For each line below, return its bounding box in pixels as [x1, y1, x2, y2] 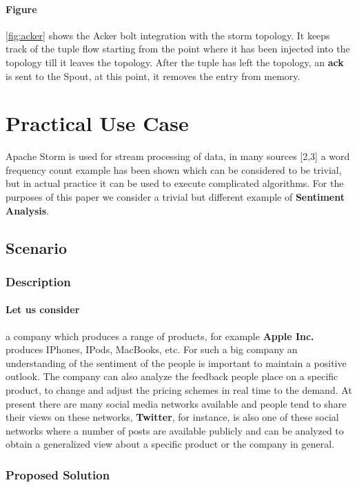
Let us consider [6, 302, 80, 317]
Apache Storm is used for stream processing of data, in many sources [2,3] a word [6, 149, 350, 163]
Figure [6, 1, 37, 16]
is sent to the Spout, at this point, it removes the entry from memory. [6, 68, 300, 83]
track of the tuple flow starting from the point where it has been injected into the [6, 41, 350, 56]
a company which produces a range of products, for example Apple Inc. [6, 328, 314, 343]
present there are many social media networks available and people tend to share [6, 396, 347, 410]
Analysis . [6, 203, 49, 217]
